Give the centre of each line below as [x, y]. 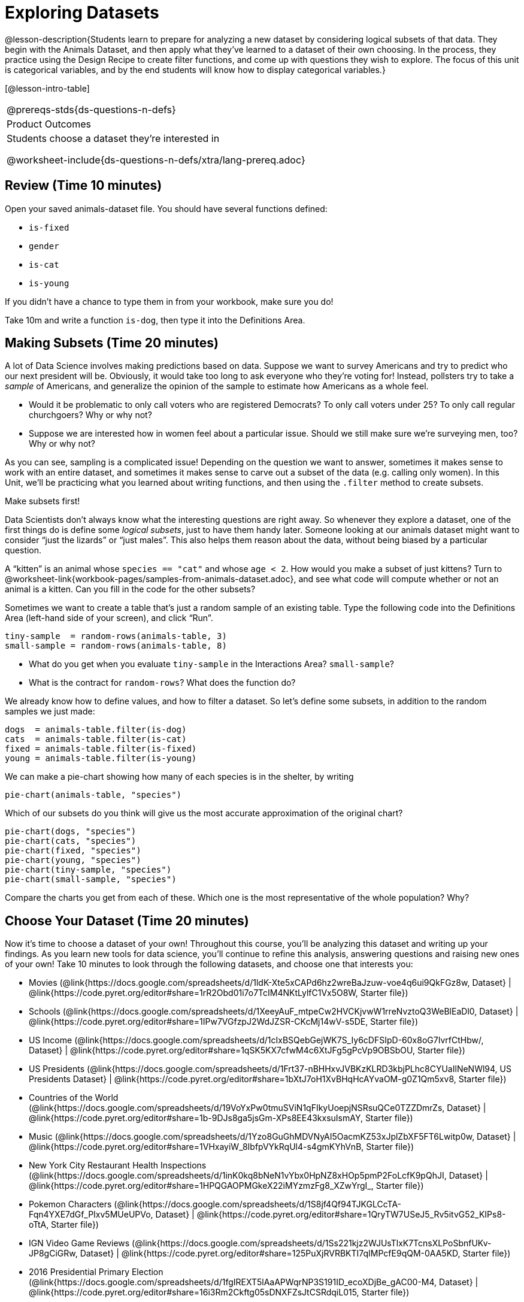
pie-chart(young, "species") [73, 860]
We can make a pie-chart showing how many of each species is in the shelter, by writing [179, 777]
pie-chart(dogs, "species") [71, 832]
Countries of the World [74, 1098]
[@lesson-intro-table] [47, 88]
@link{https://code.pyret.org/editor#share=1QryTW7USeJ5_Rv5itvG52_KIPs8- [351, 1215]
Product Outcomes [49, 124]
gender [44, 246]
